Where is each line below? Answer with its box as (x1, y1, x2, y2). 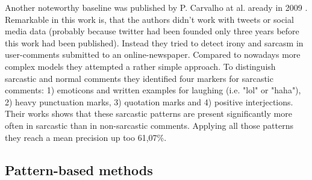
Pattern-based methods (5, 160, 153, 179)
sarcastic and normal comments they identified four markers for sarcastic (5, 72, 273, 84)
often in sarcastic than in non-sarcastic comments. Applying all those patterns (5, 119, 293, 131)
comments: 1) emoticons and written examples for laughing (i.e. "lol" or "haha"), (5, 84, 301, 96)
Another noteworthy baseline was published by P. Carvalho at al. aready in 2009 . (5, 1, 308, 13)
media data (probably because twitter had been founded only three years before (5, 25, 299, 37)
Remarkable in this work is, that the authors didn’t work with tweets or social (5, 13, 294, 25)
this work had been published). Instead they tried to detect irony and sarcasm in (5, 36, 304, 49)
